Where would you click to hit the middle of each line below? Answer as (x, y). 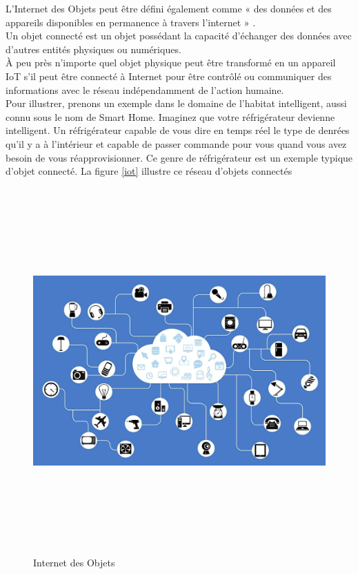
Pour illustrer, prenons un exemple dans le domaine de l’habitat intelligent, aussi (176, 103)
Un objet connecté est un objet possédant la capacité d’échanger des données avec (179, 36)
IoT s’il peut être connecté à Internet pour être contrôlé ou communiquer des (169, 76)
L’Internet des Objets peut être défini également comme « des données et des (169, 8)
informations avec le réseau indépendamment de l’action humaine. (145, 89)
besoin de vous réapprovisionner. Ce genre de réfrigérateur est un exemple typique (179, 157)
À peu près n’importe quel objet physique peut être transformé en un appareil (171, 63)
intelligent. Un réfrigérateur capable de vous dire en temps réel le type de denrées (178, 130)
